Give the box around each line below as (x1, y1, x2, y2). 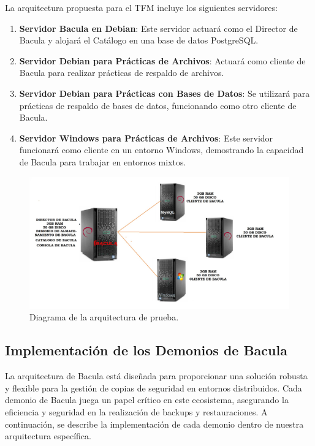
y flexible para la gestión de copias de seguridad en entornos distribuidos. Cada (5, 381, 302, 394)
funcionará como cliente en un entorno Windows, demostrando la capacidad (19, 143, 304, 156)
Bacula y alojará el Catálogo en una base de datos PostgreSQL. (19, 34, 259, 47)
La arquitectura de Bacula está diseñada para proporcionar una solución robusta (5, 369, 308, 382)
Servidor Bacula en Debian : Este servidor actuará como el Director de (19, 21, 298, 34)
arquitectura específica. (5, 429, 91, 442)
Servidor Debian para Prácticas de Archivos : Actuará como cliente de (19, 54, 306, 67)
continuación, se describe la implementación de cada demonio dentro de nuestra (5, 417, 304, 430)
